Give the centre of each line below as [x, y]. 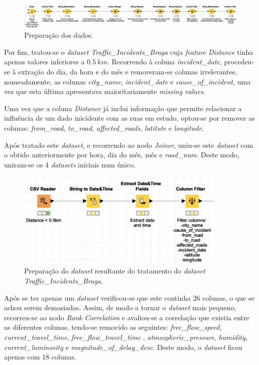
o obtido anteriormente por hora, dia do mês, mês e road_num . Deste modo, [122, 155]
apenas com [22, 357]
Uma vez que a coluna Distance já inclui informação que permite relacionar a [123, 108]
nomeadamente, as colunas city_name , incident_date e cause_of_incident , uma [127, 81]
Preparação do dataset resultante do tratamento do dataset [115, 271]
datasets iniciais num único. [93, 164]
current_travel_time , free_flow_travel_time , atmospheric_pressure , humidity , [126, 337]
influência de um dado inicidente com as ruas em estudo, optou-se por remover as [129, 118]
